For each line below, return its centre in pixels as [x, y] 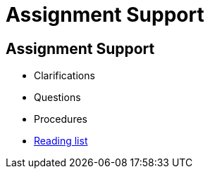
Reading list [61, 141]
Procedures [61, 119]
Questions [57, 98]
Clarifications [64, 76]
